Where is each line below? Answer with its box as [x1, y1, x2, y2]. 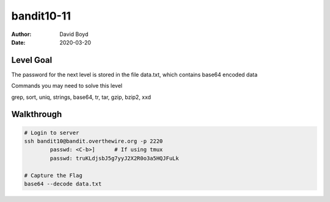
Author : [11, 31, 32, 38]
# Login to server [24, 129, 79, 136]
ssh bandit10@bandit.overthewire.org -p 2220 [24, 138, 163, 145]
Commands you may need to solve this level [11, 82, 122, 90]
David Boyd [59, 31, 89, 38]
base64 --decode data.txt [24, 180, 102, 187]
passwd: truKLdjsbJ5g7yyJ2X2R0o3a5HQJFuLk [50, 154, 180, 162]
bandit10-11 [11, 9, 71, 23]
